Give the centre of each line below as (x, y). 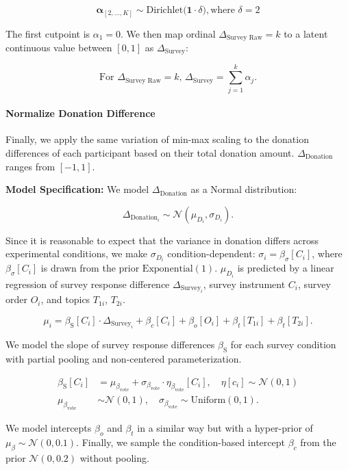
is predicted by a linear (286, 268)
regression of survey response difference (88, 284)
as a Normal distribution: (244, 189)
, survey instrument (244, 284)
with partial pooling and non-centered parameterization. (124, 359)
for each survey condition (283, 344)
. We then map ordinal (168, 33)
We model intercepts (49, 428)
